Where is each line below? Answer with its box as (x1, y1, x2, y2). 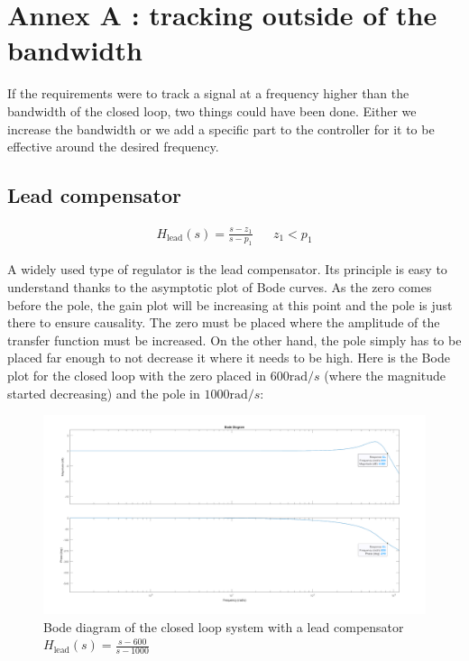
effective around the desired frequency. (7, 137, 219, 156)
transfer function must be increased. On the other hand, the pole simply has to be (7, 330, 462, 349)
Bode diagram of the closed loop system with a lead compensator (43, 617, 404, 636)
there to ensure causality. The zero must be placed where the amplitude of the (7, 313, 440, 332)
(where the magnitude (324, 365, 446, 384)
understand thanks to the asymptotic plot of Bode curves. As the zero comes (7, 278, 432, 297)
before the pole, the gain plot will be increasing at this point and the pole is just (7, 295, 453, 314)
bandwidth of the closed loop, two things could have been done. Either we (7, 101, 417, 120)
